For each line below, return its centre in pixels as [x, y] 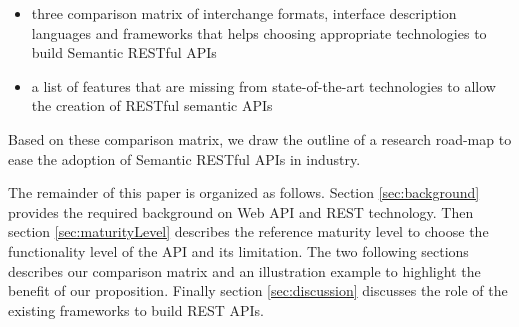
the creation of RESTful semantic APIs [152, 105]
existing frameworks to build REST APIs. [136, 309]
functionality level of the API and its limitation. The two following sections [238, 250]
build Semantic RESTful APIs [124, 52]
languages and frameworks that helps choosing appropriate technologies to [259, 32]
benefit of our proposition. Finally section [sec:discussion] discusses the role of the [258, 290]
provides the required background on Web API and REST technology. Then [241, 211]
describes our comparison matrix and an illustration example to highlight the [244, 270]
